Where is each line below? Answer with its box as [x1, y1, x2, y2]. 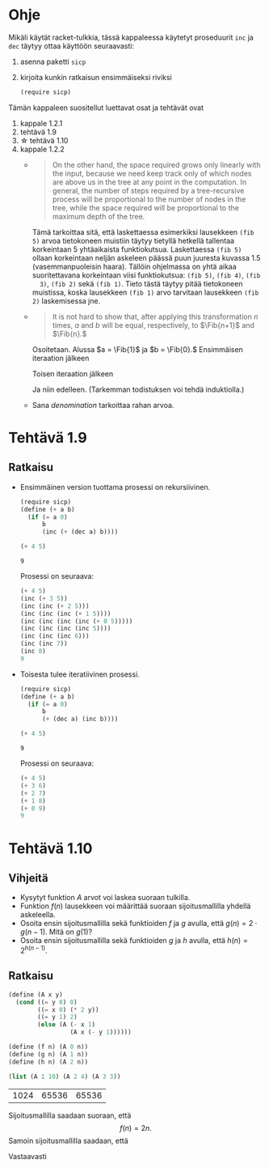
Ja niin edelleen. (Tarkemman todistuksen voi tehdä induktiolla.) [32, 384, 245, 394]
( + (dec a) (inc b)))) [41, 715, 119, 724]
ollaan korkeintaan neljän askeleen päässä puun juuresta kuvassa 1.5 [32, 253, 261, 262]
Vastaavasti [8, 1151, 47, 1161]
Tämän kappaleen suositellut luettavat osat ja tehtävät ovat [8, 103, 204, 113]
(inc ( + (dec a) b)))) [41, 528, 119, 536]
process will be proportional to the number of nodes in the [52, 194, 246, 204]
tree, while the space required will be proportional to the [52, 202, 240, 212]
